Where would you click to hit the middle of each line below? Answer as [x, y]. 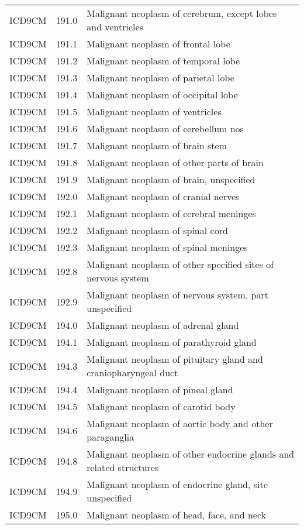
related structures [123, 467]
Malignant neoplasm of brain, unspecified [171, 179]
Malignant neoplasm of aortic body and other [180, 423]
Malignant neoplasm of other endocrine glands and [191, 454]
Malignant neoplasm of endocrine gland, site [177, 484]
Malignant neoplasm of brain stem [157, 145]
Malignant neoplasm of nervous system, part [177, 295]
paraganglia [110, 437]
